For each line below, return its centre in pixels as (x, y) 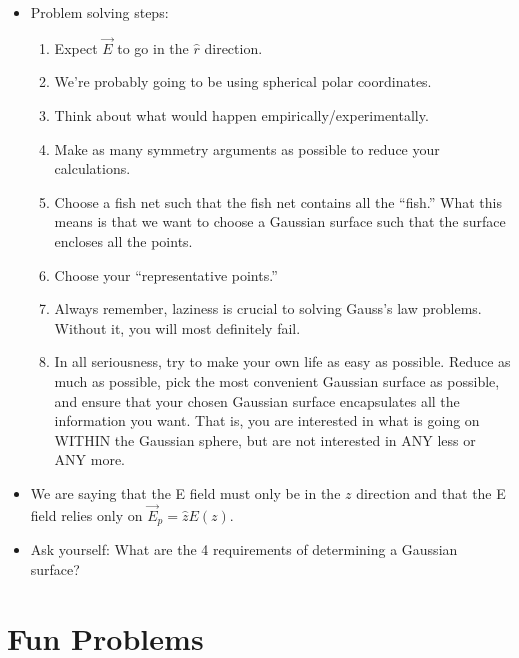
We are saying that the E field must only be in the (185, 492)
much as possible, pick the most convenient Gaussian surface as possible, (277, 380)
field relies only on (86, 514)
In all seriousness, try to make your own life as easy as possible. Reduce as (282, 361)
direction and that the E (431, 492)
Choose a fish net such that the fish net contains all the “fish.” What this (278, 201)
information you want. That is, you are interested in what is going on (267, 420)
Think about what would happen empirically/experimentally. (241, 115)
